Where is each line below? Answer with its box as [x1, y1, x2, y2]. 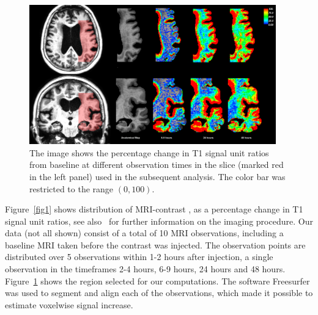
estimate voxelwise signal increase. [5, 298, 133, 311]
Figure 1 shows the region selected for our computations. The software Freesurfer [5, 274, 310, 287]
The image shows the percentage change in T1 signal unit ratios [29, 146, 269, 159]
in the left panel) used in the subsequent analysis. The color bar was [29, 170, 286, 183]
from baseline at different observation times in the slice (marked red [29, 158, 284, 171]
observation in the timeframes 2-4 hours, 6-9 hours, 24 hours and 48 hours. [5, 262, 286, 275]
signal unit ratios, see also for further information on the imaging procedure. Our [5, 214, 313, 227]
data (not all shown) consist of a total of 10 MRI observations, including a [5, 226, 284, 239]
